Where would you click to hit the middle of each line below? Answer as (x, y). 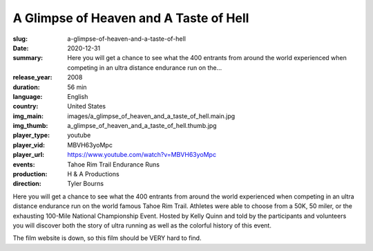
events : (24, 164)
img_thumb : (30, 126)
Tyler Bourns (85, 184)
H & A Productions (94, 174)
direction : (27, 184)
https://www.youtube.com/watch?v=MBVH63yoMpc (142, 155)
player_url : (29, 155)
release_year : (33, 77)
